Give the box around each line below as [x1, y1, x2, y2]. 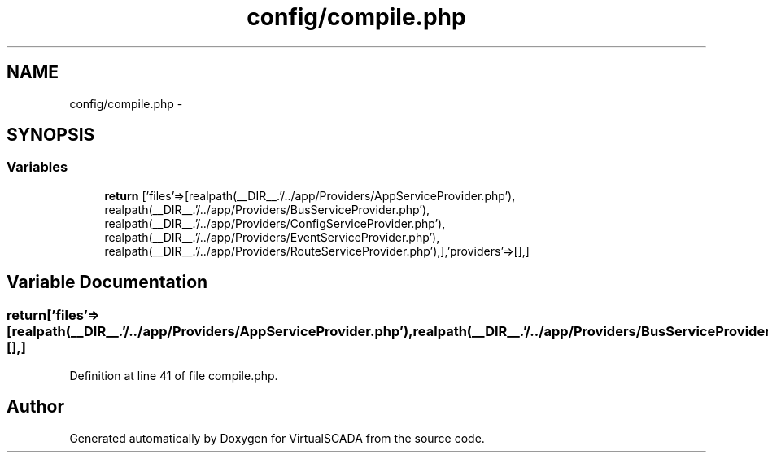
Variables [7, 159, 68, 176]
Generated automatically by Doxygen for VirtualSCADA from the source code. [69, 431, 485, 445]
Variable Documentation [7, 272, 208, 293]
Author [7, 396, 64, 417]
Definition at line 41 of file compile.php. [69, 369, 278, 383]
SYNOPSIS [7, 125, 95, 146]
